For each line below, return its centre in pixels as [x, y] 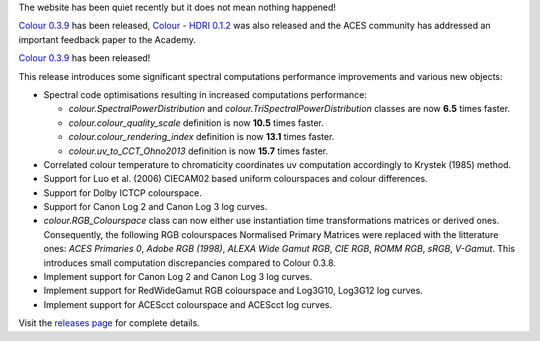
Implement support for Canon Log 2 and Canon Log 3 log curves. [178, 277]
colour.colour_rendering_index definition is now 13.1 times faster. [201, 137]
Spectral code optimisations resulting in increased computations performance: [205, 94]
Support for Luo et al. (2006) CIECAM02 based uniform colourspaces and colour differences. [236, 179]
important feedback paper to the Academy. [107, 39]
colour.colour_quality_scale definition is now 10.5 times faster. [196, 122]
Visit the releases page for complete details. [109, 323]
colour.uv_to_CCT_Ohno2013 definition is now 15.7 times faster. [198, 151]
